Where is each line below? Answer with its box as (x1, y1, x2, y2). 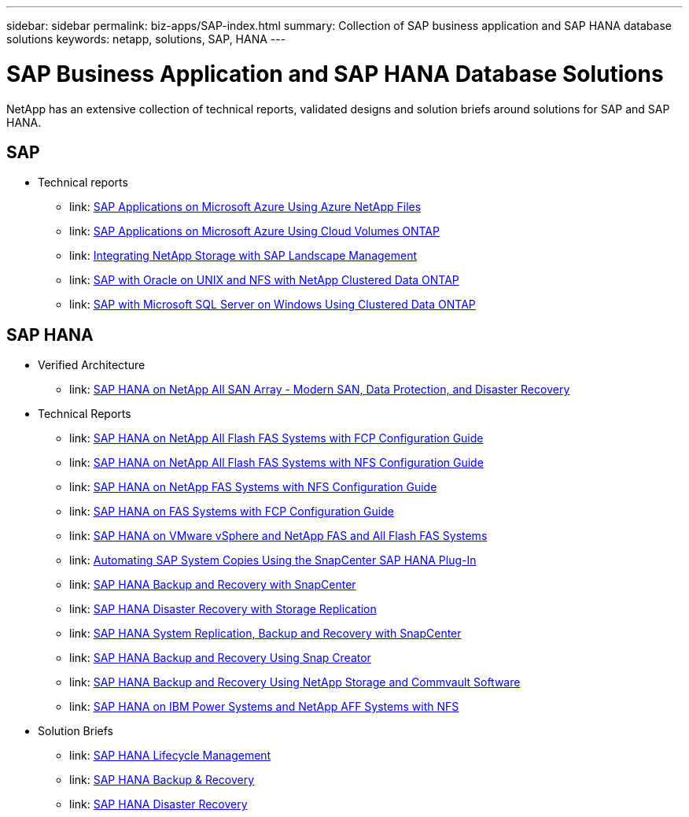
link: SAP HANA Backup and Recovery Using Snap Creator (69, 651, 371, 665)
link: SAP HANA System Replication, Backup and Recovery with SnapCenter (69, 627, 462, 641)
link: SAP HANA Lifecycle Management (69, 749, 271, 763)
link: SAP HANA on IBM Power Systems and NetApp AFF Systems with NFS (69, 700, 459, 714)
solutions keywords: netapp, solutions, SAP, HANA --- (6, 32, 286, 46)
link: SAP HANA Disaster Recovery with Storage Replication (69, 602, 377, 616)
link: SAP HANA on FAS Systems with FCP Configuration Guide (69, 505, 394, 519)
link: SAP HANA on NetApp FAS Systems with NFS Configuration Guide (69, 480, 437, 494)
